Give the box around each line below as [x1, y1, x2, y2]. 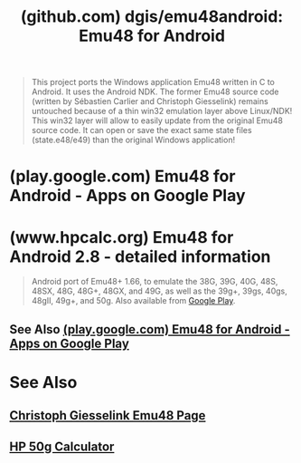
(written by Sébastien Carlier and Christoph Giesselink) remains [31, 96, 268, 107]
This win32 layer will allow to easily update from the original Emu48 [31, 115, 283, 126]
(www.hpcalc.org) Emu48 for [9, 227, 234, 247]
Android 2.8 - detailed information [9, 246, 271, 266]
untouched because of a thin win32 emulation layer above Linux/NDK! [31, 106, 293, 117]
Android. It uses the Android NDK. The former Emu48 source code [31, 86, 279, 97]
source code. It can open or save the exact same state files [31, 125, 252, 136]
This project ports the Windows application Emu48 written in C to [31, 77, 276, 88]
